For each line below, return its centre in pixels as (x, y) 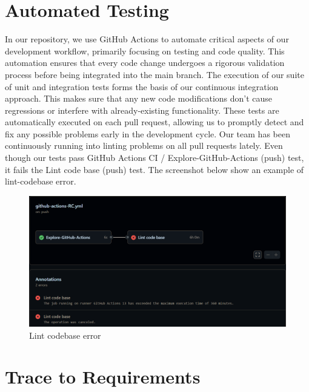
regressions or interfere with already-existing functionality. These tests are (142, 110)
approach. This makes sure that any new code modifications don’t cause (139, 98)
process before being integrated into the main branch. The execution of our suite (154, 74)
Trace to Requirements (103, 377)
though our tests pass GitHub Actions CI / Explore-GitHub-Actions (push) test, (154, 158)
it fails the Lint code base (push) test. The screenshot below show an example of (154, 169)
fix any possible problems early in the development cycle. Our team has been (148, 133)
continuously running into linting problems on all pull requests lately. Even (144, 145)
